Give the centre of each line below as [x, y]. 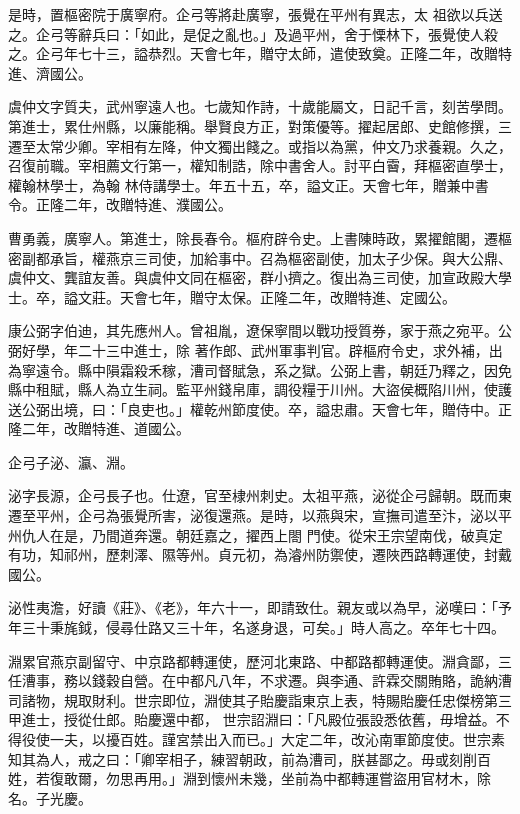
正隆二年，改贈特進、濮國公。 [133, 204]
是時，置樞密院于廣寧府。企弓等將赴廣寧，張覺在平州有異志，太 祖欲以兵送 [255, 14]
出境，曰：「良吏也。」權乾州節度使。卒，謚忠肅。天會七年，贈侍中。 [273, 408]
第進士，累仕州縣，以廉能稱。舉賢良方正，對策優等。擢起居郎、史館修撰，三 [260, 125]
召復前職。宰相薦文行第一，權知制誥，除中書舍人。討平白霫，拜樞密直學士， [260, 165]
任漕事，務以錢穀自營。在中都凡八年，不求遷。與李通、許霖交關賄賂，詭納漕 [260, 680]
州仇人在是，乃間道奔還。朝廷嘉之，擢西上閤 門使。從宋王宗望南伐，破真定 [255, 534]
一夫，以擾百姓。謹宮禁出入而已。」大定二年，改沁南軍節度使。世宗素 [277, 739]
